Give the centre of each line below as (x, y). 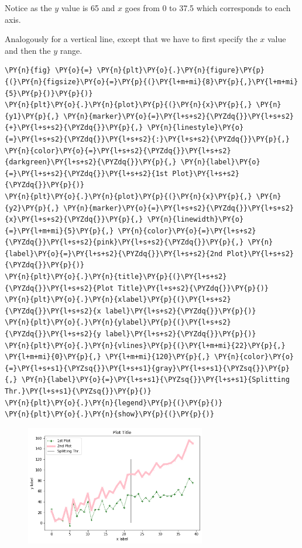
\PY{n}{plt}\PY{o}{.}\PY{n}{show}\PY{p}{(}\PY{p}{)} (109, 414)
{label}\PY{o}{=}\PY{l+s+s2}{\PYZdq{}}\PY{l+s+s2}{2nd (114, 254)
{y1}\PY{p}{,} (32, 116)
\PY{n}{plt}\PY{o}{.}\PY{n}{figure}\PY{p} (181, 70)
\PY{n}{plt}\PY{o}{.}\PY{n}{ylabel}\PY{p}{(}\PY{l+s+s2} (118, 323)
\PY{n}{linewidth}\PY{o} (195, 220)
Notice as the (28, 8)
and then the (28, 50)
